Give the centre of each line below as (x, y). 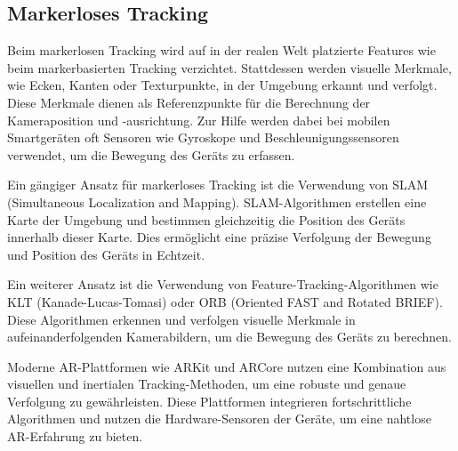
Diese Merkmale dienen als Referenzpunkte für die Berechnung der (189, 102)
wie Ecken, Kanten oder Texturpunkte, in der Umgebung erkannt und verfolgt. (222, 85)
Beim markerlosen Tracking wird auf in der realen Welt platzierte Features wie (221, 50)
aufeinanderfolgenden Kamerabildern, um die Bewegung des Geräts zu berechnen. (229, 337)
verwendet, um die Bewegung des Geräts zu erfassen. (151, 154)
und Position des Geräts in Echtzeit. (106, 254)
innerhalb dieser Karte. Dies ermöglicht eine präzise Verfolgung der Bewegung (219, 237)
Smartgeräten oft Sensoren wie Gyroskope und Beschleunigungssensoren (203, 137)
